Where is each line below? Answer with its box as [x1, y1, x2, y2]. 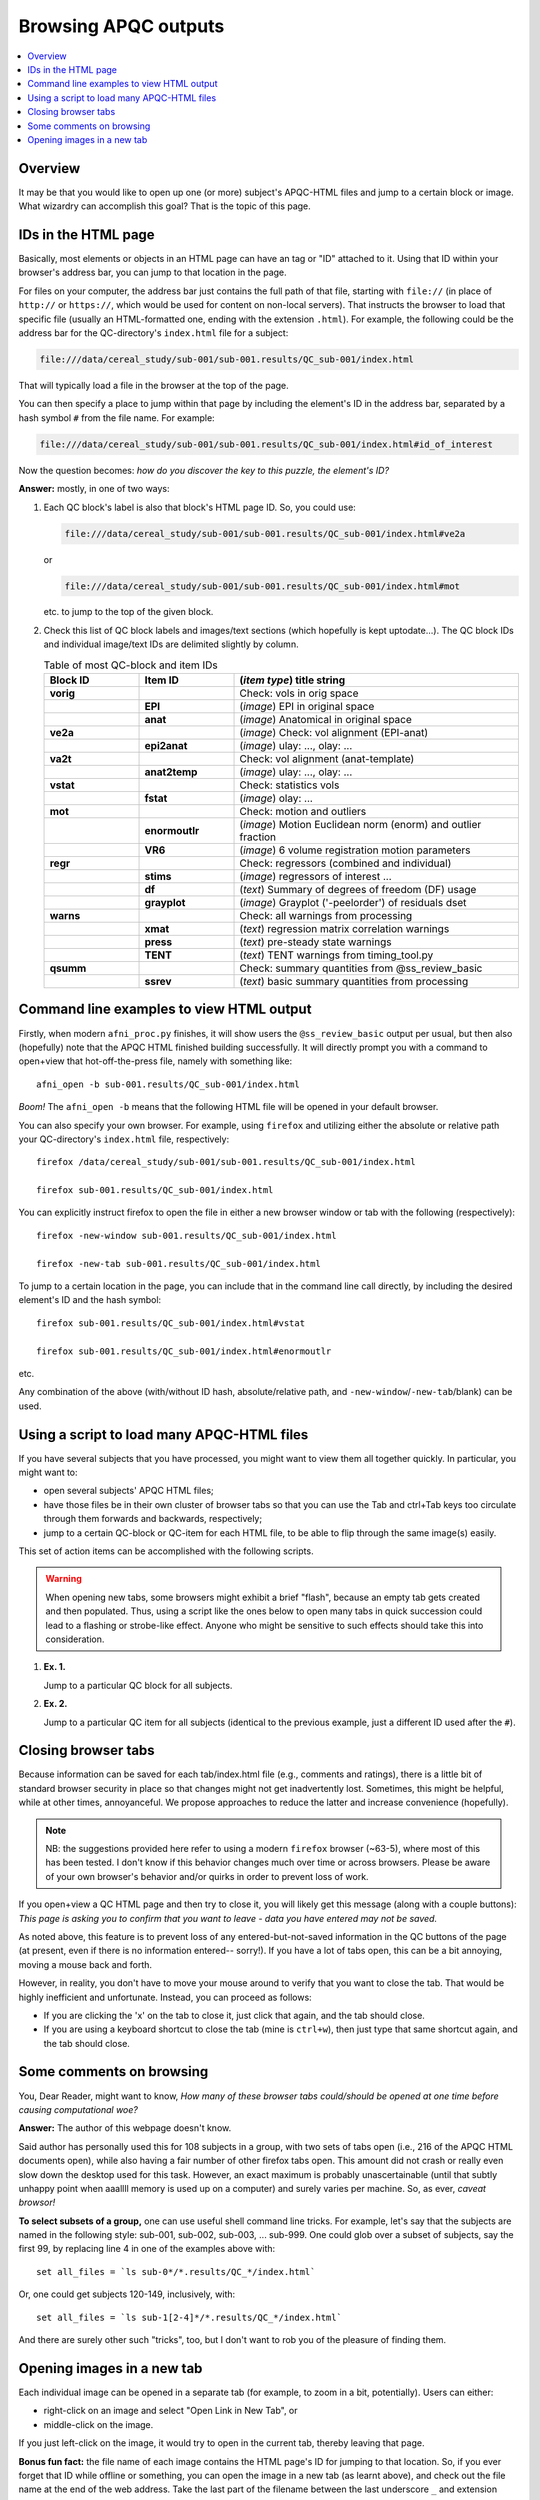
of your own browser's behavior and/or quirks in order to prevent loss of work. [45, 1870, 369, 1882]
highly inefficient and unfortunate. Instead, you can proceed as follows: [18, 1991, 312, 2003]
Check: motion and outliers [239, 805, 367, 819]
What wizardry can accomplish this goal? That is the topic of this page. [18, 200, 312, 212]
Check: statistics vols [239, 778, 340, 792]
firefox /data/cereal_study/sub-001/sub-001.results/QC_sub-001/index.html [36, 1156, 416, 1168]
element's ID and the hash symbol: [18, 1294, 162, 1306]
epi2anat [144, 739, 188, 753]
